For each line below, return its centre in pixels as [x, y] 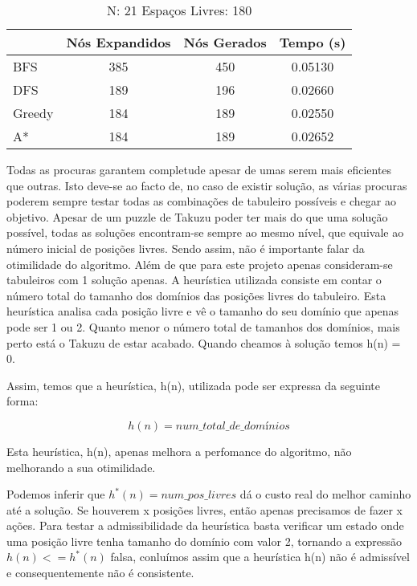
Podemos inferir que [56, 494]
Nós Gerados [225, 42]
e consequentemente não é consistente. [100, 573]
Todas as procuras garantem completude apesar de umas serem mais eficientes [199, 169]
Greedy [33, 113]
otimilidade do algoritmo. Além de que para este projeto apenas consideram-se [200, 264]
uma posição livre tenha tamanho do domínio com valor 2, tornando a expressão [204, 541]
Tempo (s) [313, 42]
